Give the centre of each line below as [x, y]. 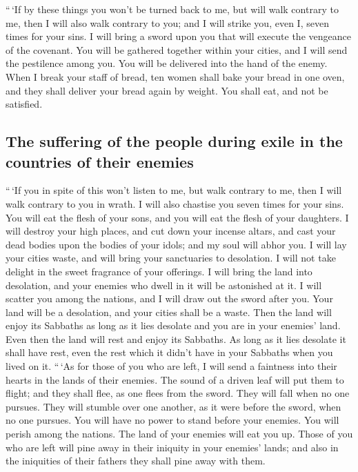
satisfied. [24, 104]
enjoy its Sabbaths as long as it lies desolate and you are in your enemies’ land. [173, 325]
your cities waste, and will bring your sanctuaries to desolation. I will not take [171, 258]
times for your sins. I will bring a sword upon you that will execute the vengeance [178, 36]
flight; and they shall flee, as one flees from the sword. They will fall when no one [178, 393]
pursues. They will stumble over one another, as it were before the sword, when [173, 406]
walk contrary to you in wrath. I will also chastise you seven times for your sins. [175, 203]
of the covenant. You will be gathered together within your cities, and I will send [177, 49]
